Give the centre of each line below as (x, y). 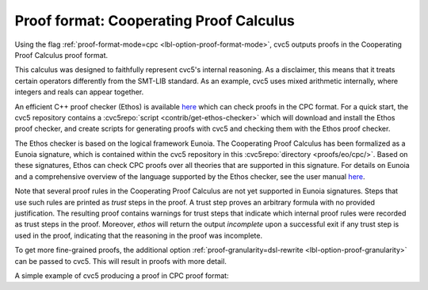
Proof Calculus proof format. (61, 55)
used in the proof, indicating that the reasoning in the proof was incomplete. (139, 235)
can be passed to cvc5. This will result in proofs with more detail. (121, 261)
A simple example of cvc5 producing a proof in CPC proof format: (122, 275)
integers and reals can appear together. (79, 92)
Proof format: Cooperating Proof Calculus (155, 21)
